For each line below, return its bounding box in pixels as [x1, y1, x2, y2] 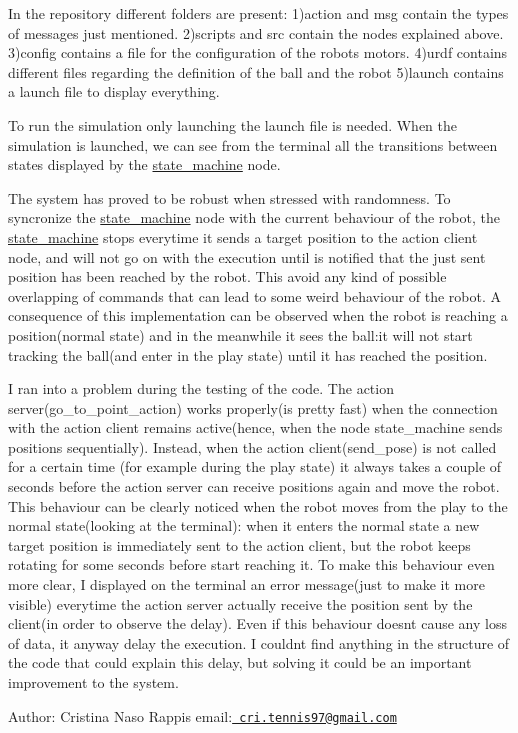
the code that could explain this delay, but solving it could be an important [8, 652, 472, 673]
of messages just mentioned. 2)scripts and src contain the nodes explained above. [8, 22, 504, 43]
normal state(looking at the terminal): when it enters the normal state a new [8, 515, 480, 536]
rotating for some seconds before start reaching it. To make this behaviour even [8, 554, 495, 575]
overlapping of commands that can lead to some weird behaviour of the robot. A [8, 285, 502, 306]
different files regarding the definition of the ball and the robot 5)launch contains [8, 61, 504, 82]
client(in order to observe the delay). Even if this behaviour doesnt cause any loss [8, 613, 507, 634]
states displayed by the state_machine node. [8, 154, 281, 175]
